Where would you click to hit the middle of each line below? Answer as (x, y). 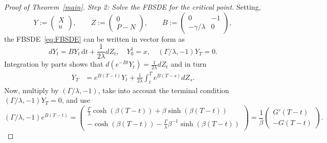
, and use (76, 100)
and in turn (189, 64)
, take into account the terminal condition (163, 90)
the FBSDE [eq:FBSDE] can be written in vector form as (94, 38)
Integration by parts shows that (54, 64)
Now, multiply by (31, 90)
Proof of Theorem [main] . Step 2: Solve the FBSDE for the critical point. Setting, (133, 7)
